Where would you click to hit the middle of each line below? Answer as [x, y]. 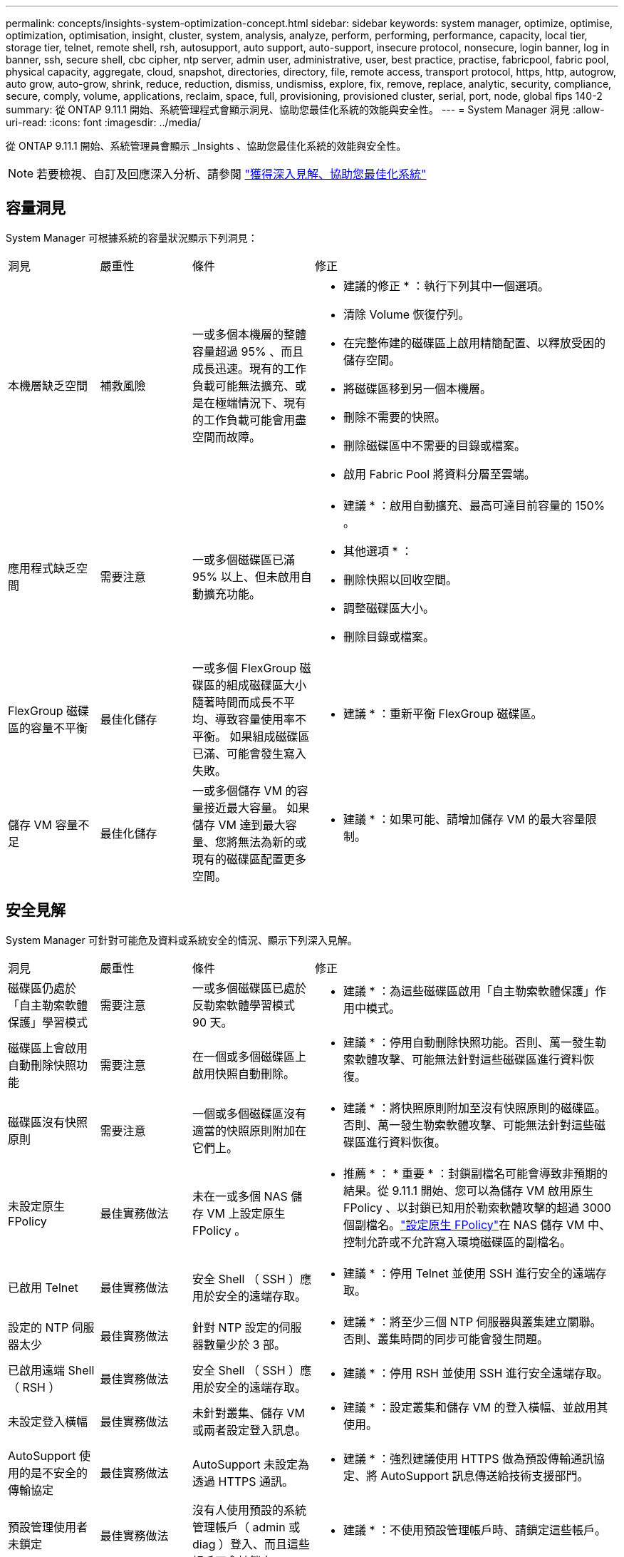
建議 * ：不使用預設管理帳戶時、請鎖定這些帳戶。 [475, 1530]
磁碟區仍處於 [42, 988]
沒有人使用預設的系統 [250, 1510]
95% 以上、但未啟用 [246, 576]
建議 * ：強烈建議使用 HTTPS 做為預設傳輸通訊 [469, 1458]
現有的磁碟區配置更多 [250, 859]
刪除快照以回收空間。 [401, 579]
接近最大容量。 [244, 807]
